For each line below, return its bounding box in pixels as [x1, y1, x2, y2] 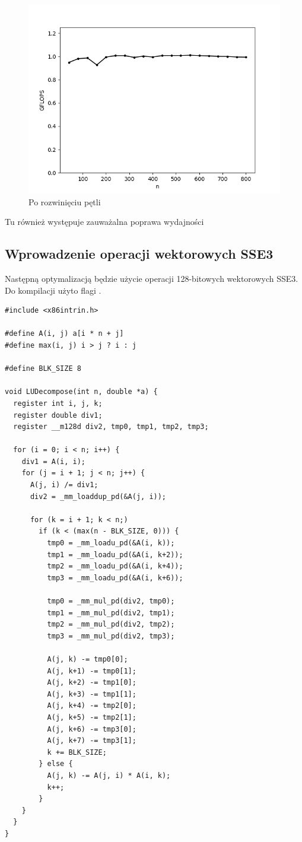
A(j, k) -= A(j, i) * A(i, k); [47, 771, 171, 780]
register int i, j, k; [13, 399, 103, 408]
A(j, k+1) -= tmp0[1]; [47, 666, 136, 675]
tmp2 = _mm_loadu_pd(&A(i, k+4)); [47, 562, 183, 571]
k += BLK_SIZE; [47, 748, 107, 757]
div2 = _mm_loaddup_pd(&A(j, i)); [30, 492, 167, 501]
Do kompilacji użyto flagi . [5, 284, 101, 296]
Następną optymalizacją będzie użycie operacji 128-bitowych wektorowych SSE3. [5, 272, 298, 284]
